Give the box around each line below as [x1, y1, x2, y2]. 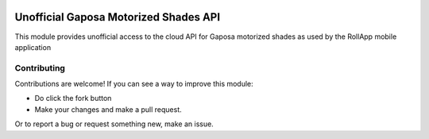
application [14, 42, 52, 52]
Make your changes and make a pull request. [34, 104, 182, 114]
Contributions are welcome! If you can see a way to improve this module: [14, 79, 253, 89]
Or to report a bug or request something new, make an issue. [14, 119, 214, 129]
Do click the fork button [34, 94, 112, 103]
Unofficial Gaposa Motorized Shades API [14, 10, 221, 24]
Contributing [14, 62, 65, 73]
